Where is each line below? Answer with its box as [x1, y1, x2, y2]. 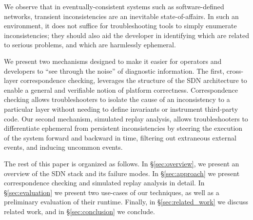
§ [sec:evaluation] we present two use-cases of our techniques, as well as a [4, 187, 219, 197]
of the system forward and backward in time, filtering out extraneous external [4, 132, 236, 142]
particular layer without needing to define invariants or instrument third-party [4, 103, 238, 114]
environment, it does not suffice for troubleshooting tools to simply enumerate [4, 20, 237, 31]
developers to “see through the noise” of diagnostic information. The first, [4, 65, 225, 76]
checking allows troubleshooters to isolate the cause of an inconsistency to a [4, 94, 230, 104]
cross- [226, 65, 244, 76]
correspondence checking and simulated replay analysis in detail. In [4, 178, 205, 188]
